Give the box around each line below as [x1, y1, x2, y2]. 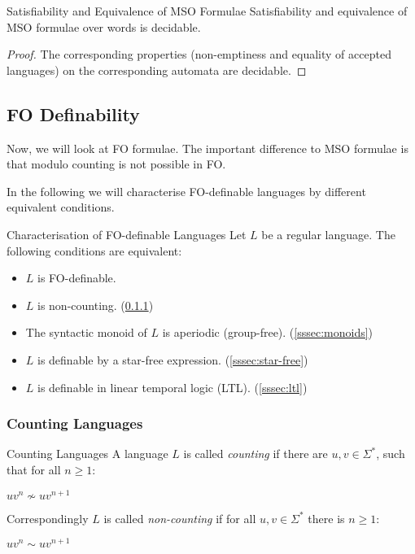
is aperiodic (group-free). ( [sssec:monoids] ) [162, 324, 373, 341]
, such [376, 445, 405, 462]
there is [308, 509, 345, 526]
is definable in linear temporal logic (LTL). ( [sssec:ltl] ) [37, 378, 308, 395]
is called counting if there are [183, 445, 328, 462]
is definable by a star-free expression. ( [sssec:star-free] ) [37, 351, 308, 368]
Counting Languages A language [7, 445, 168, 462]
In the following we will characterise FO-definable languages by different [7, 182, 366, 199]
